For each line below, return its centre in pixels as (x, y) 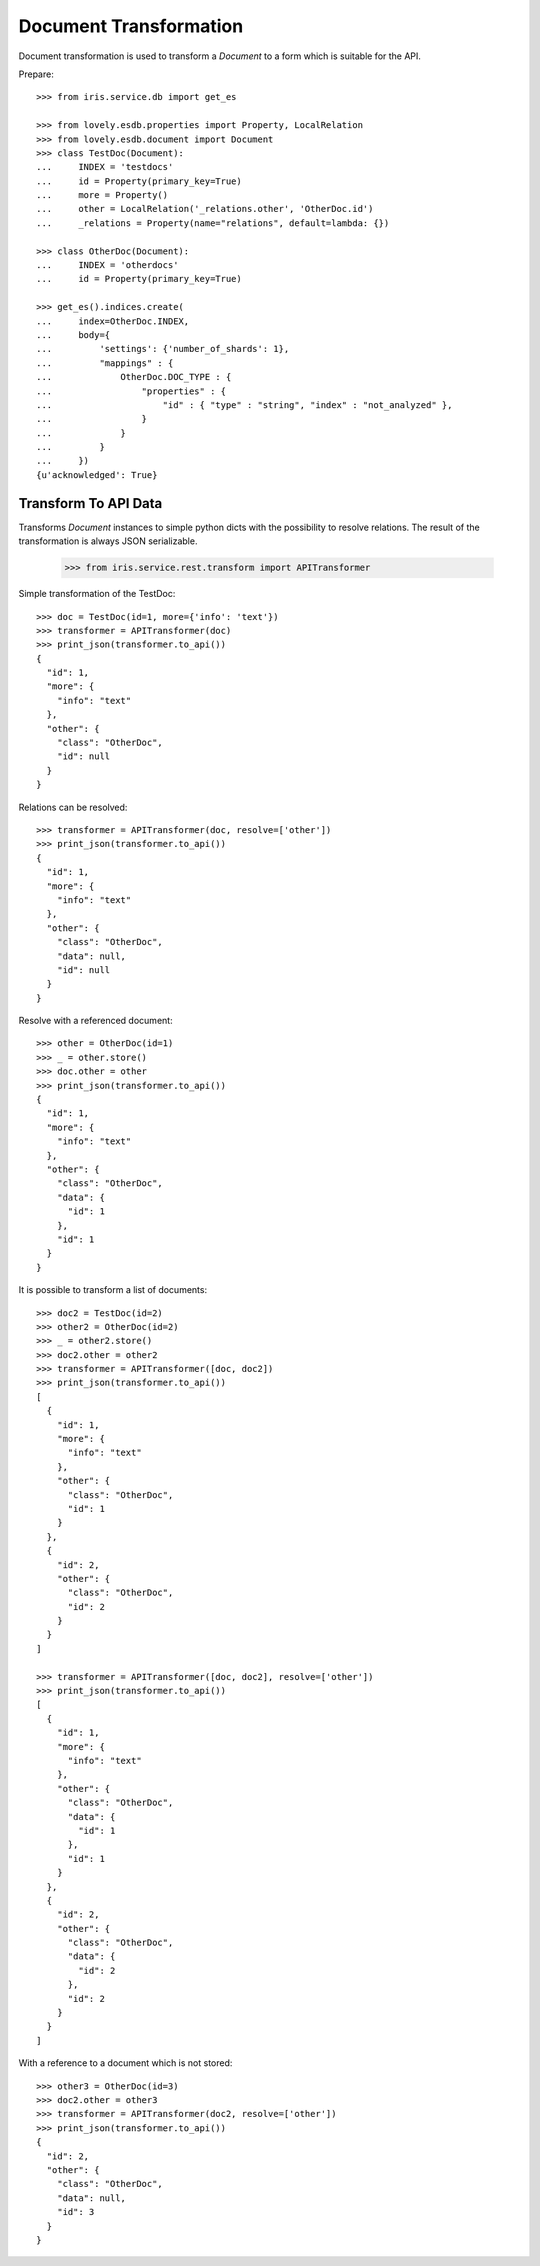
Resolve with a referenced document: (96, 1021)
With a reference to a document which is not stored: (125, 2063)
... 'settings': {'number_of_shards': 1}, (163, 349)
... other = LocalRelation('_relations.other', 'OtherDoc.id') (205, 209)
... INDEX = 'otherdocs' (107, 265)
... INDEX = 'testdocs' (105, 167)
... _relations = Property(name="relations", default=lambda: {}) (213, 223)
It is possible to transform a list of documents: (113, 1290)
